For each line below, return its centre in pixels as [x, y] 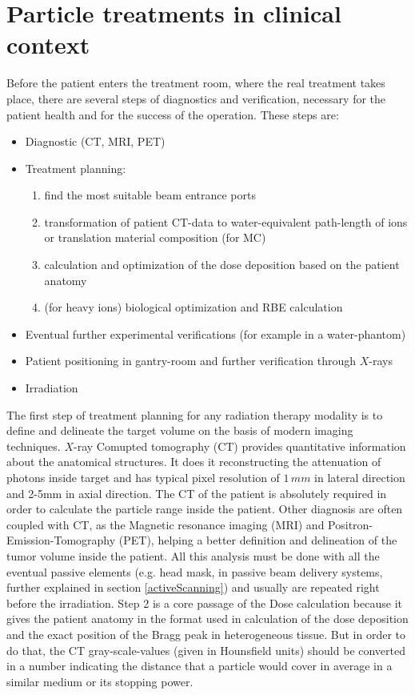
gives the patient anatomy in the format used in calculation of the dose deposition [207, 619]
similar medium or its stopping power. [100, 681]
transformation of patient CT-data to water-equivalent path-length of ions [226, 221]
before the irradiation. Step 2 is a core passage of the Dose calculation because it [204, 603]
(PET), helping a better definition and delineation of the [258, 540]
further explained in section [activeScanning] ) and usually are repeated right [193, 587]
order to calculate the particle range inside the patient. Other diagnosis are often [205, 509]
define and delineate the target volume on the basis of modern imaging [180, 430]
